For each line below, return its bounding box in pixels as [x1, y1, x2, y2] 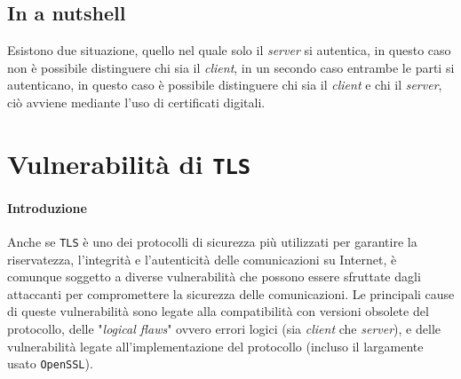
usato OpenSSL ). [7, 354, 93, 373]
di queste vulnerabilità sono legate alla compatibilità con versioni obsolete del [7, 302, 429, 320]
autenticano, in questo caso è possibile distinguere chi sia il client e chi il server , [7, 75, 442, 94]
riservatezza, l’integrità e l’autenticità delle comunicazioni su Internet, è [7, 249, 397, 268]
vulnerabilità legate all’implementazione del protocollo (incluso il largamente [7, 336, 424, 355]
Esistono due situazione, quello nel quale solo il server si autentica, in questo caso [7, 41, 451, 59]
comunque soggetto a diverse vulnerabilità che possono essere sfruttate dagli [7, 267, 421, 286]
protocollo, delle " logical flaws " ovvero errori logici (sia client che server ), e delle [7, 319, 441, 337]
